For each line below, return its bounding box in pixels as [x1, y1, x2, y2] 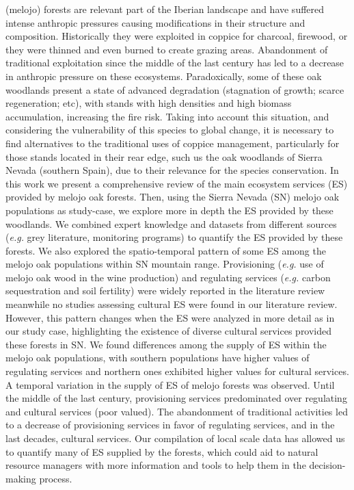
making [5, 471, 36, 485]
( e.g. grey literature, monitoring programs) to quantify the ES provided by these [5, 230, 343, 244]
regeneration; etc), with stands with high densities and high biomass [5, 96, 292, 110]
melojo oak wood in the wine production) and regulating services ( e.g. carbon [5, 270, 331, 284]
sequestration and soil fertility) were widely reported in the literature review [5, 283, 325, 298]
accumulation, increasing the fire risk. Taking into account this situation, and [5, 109, 329, 123]
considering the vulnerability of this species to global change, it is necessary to [5, 122, 334, 137]
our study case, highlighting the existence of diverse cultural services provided [5, 324, 332, 338]
